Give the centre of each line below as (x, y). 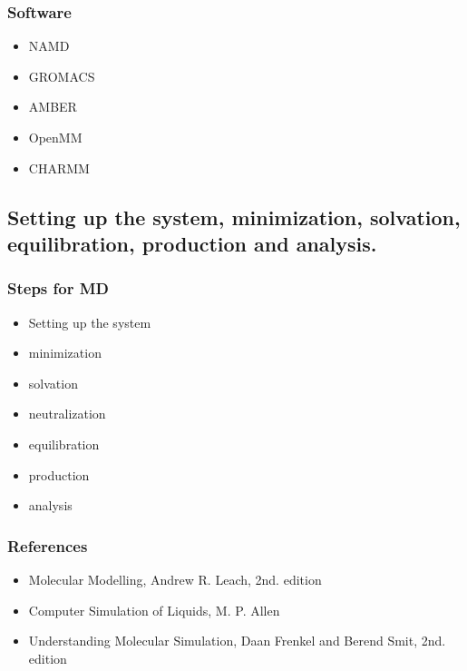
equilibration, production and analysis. (192, 243)
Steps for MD (58, 288)
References (48, 545)
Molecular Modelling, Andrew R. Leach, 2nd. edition (175, 579)
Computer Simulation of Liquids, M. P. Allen (154, 610)
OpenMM (55, 137)
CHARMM (59, 168)
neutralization (67, 414)
